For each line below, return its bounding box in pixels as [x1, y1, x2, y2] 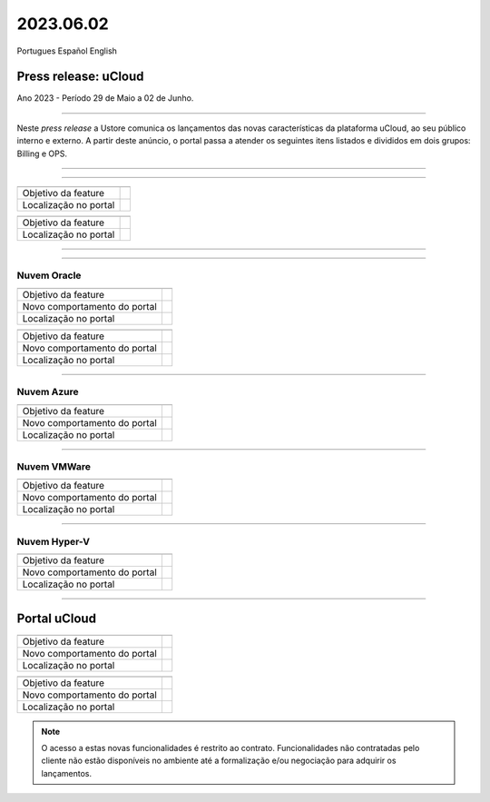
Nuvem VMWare [16, 460, 91, 472]
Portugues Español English [16, 45, 118, 56]
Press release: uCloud [16, 69, 144, 84]
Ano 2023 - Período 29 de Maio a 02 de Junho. [16, 93, 194, 104]
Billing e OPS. [16, 148, 68, 159]
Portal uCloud [16, 611, 97, 627]
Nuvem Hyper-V [16, 535, 91, 548]
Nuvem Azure [16, 386, 79, 399]
